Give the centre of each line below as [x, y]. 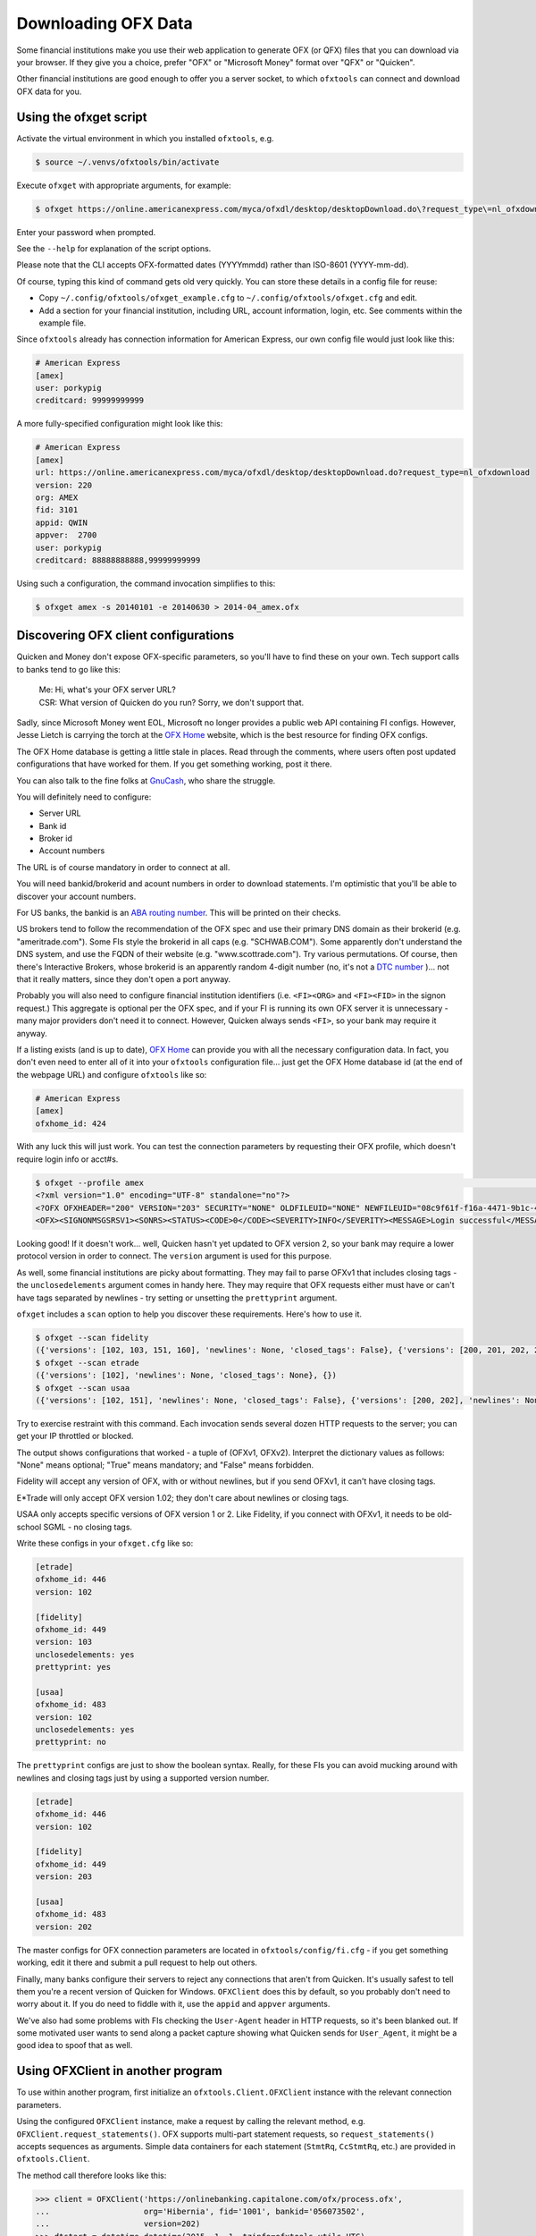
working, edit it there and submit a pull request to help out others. [137, 1962]
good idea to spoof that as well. [75, 2045]
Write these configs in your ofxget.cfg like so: [105, 1544]
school [29, 1527]
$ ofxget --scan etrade [88, 1363]
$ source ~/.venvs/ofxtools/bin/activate [127, 162]
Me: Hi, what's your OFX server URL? [107, 690]
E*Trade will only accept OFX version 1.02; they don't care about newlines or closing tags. [183, 1497]
